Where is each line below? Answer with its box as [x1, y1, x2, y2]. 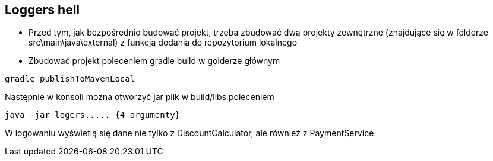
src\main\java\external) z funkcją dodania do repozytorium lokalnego [29, 37, 298, 48]
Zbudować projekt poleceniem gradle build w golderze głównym [29, 56, 280, 66]
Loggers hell [5, 2, 80, 17]
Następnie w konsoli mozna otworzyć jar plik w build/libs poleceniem [5, 92, 274, 102]
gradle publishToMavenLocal [5, 74, 135, 84]
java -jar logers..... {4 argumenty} [5, 110, 181, 120]
